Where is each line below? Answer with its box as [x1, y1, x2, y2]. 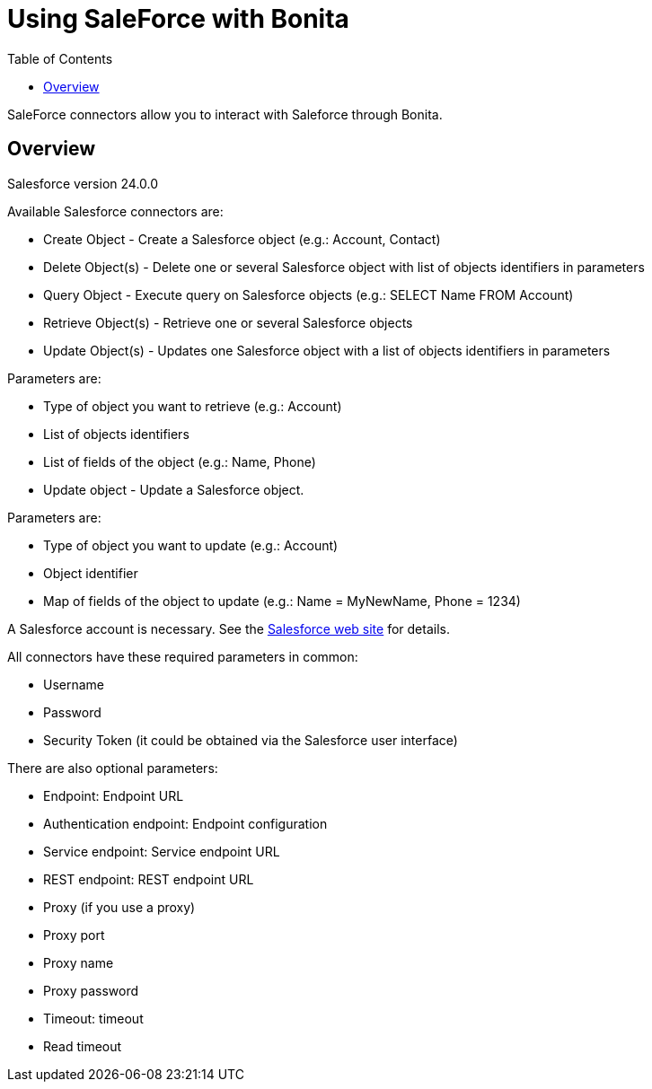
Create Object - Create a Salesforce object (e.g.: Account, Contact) [43, 231, 441, 247]
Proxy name [43, 954, 114, 970]
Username [43, 676, 105, 692]
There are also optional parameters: [7, 760, 218, 776]
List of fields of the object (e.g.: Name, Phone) [43, 453, 316, 470]
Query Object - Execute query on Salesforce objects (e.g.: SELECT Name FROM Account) [43, 286, 574, 303]
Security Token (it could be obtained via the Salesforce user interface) [43, 732, 458, 748]
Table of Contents [7, 50, 113, 66]
